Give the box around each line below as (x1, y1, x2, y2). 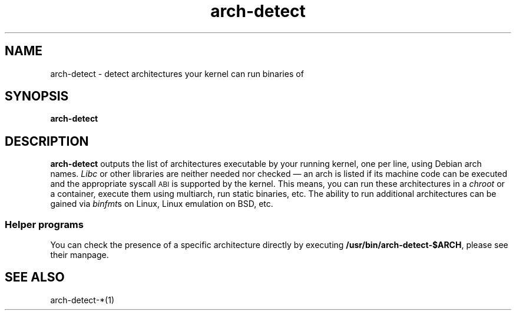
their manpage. (50, 250, 109, 260)
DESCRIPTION (5, 133, 89, 149)
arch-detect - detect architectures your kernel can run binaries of (50, 68, 304, 79)
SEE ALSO (5, 270, 65, 285)
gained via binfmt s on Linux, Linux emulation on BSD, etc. (50, 199, 273, 209)
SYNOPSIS (5, 89, 69, 104)
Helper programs (5, 218, 84, 230)
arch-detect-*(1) (50, 294, 115, 305)
